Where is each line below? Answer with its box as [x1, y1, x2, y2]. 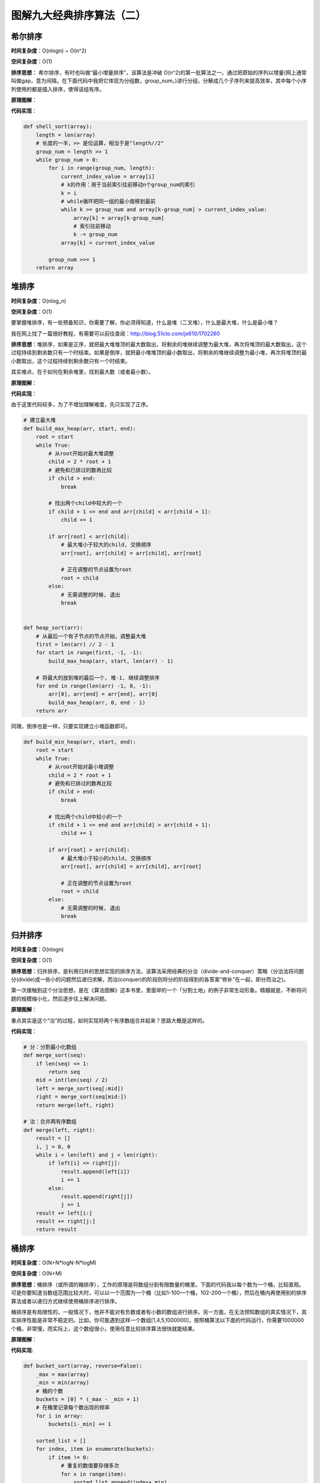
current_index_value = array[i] [60, 173, 155, 180]
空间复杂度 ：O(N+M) [11, 1270, 62, 1277]
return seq [48, 1068, 80, 1075]
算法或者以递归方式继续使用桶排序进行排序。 [11, 1297, 120, 1304]
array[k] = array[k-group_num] [73, 214, 164, 221]
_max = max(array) [36, 1371, 89, 1377]
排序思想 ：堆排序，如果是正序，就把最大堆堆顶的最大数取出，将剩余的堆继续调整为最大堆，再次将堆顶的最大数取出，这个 [11, 341, 307, 348]
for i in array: [36, 1412, 83, 1419]
